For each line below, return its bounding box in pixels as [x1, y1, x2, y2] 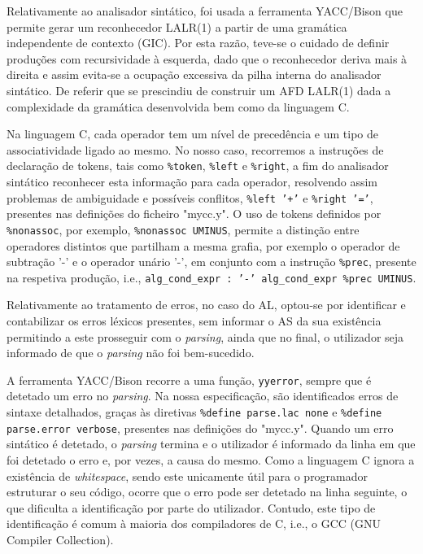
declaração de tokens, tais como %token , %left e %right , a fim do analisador [7, 157, 389, 174]
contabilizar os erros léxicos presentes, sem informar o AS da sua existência [7, 312, 382, 329]
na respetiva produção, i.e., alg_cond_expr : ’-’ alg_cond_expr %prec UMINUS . [7, 268, 416, 286]
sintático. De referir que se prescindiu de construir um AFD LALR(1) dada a [7, 81, 391, 98]
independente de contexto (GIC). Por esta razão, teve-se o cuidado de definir [7, 34, 390, 51]
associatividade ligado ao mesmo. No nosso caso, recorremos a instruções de [7, 141, 384, 158]
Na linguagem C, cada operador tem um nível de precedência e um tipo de [7, 125, 379, 142]
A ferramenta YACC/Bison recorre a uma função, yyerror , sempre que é [7, 371, 372, 388]
